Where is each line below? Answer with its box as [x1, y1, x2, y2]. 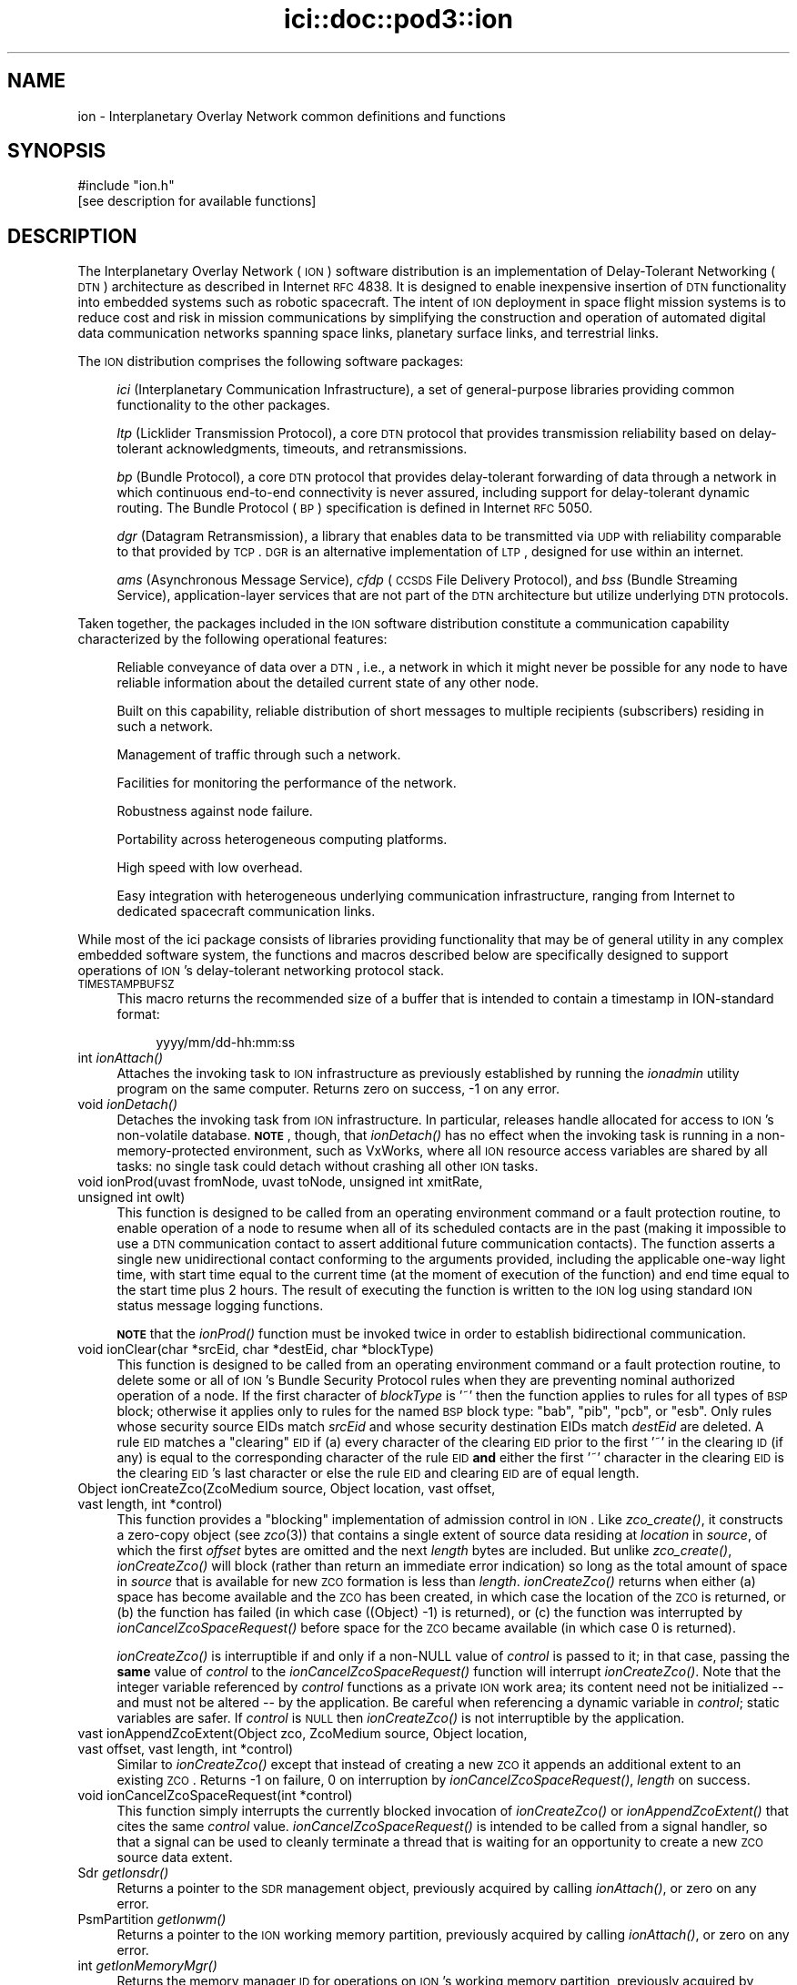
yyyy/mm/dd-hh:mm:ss [156, 1034, 296, 1051]
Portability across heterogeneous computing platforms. [116, 831, 448, 848]
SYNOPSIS [7, 139, 106, 163]
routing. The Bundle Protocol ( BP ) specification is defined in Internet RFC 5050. [116, 500, 593, 516]
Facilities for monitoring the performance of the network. [116, 775, 457, 791]
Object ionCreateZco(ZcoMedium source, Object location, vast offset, [77, 1481, 496, 1497]
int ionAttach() [77, 1050, 164, 1066]
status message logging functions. [116, 1298, 324, 1314]
